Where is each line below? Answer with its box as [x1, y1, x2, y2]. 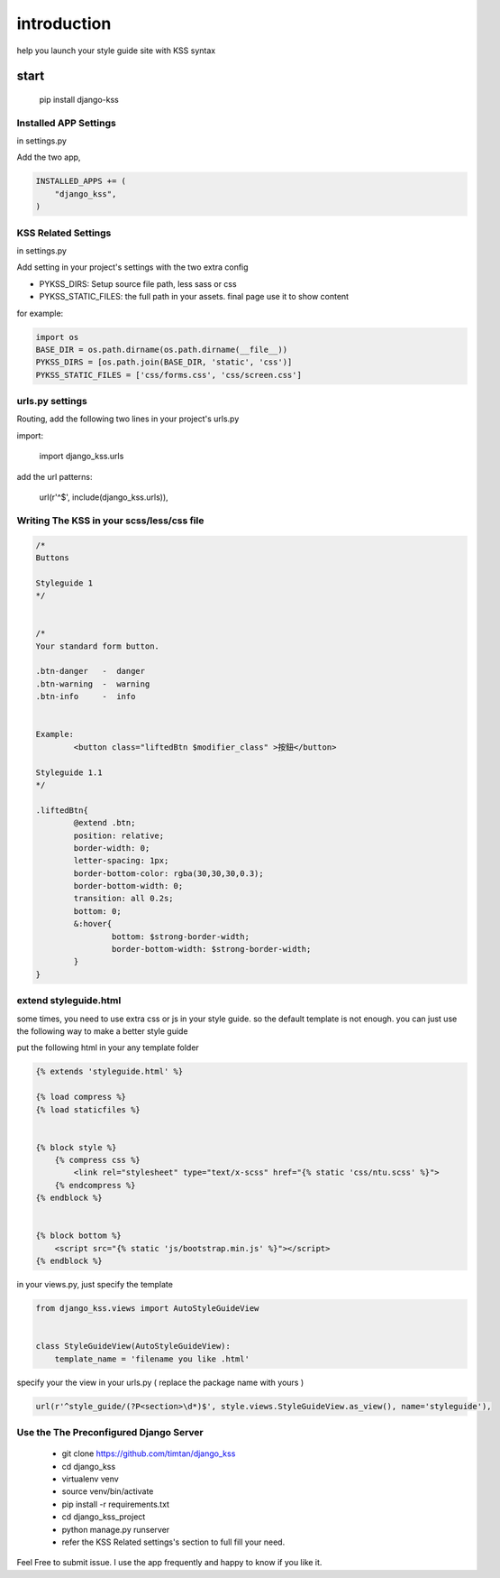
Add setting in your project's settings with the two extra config [16, 262, 249, 272]
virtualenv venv [61, 1473, 119, 1484]
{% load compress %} [35, 1092, 126, 1103]
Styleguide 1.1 [35, 767, 103, 778]
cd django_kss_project [61, 1511, 146, 1522]
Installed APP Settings [16, 116, 116, 129]
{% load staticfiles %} [35, 1104, 141, 1114]
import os [35, 332, 79, 342]
